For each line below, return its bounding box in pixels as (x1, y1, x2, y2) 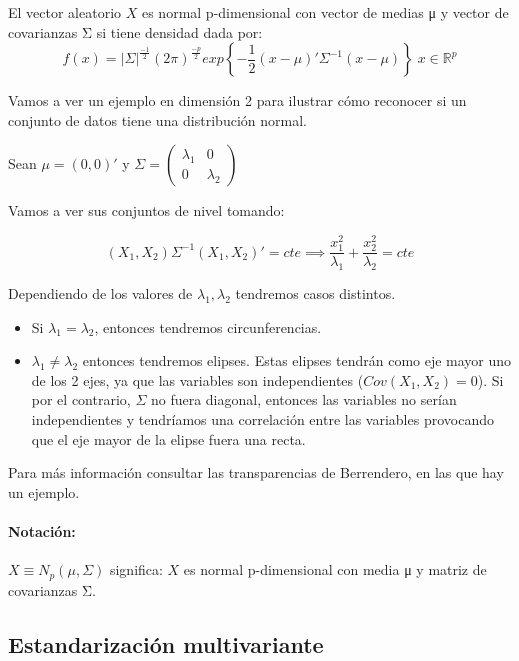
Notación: (8, 520, 76, 541)
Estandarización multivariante (8, 628, 324, 659)
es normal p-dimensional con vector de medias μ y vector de (141, 2, 509, 22)
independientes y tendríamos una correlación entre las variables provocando (31, 409, 494, 429)
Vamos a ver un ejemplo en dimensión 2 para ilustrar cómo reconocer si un (8, 90, 467, 111)
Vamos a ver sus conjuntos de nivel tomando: (8, 200, 285, 221)
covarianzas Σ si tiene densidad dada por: (8, 21, 263, 42)
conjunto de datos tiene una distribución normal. (8, 109, 307, 130)
